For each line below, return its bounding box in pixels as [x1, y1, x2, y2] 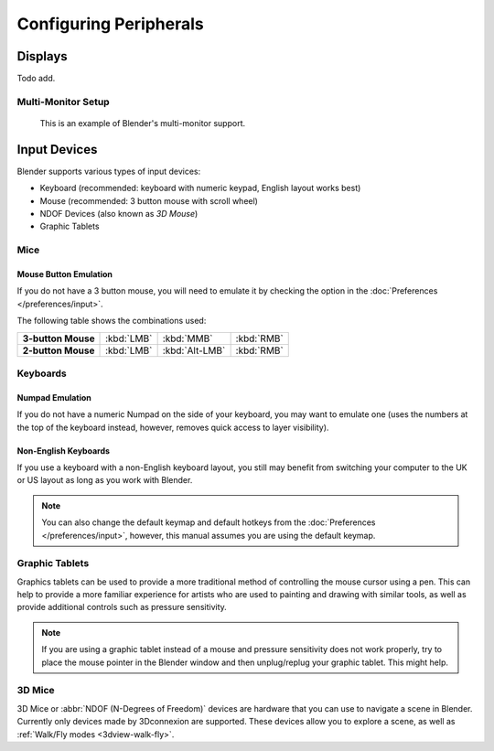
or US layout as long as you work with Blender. [16, 475, 193, 486]
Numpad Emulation [16, 392, 91, 402]
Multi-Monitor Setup [16, 95, 110, 108]
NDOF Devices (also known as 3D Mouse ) [39, 209, 199, 220]
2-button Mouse [22, 344, 95, 357]
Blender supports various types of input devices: [16, 166, 201, 177]
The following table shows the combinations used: [16, 316, 207, 327]
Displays [16, 48, 68, 64]
